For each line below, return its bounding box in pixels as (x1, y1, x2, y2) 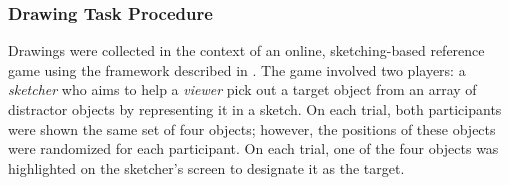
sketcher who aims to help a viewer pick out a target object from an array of (8, 79, 477, 100)
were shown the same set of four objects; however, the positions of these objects (8, 118, 496, 139)
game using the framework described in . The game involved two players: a (8, 59, 466, 80)
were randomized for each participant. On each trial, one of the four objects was (8, 138, 499, 159)
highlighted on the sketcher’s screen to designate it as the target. (8, 157, 405, 178)
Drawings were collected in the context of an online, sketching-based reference (8, 40, 485, 61)
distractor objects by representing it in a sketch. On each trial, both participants (8, 99, 502, 119)
